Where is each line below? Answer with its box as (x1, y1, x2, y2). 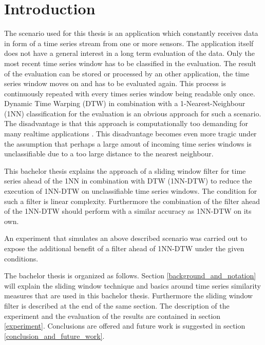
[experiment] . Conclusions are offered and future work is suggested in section (4, 320, 245, 331)
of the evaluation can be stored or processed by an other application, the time (4, 68, 250, 78)
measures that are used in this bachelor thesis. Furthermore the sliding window (4, 290, 253, 301)
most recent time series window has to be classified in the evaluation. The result (4, 57, 256, 68)
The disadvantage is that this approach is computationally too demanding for (4, 118, 248, 129)
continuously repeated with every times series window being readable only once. (4, 88, 255, 98)
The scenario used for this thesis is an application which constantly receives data (4, 28, 258, 38)
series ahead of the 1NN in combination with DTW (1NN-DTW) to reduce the (4, 175, 252, 186)
